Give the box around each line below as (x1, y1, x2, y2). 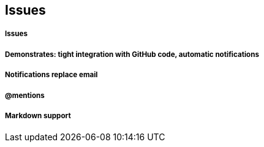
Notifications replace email (5, 70, 98, 80)
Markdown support (5, 111, 71, 120)
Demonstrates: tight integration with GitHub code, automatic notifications (5, 50, 259, 59)
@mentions (5, 91, 45, 100)
